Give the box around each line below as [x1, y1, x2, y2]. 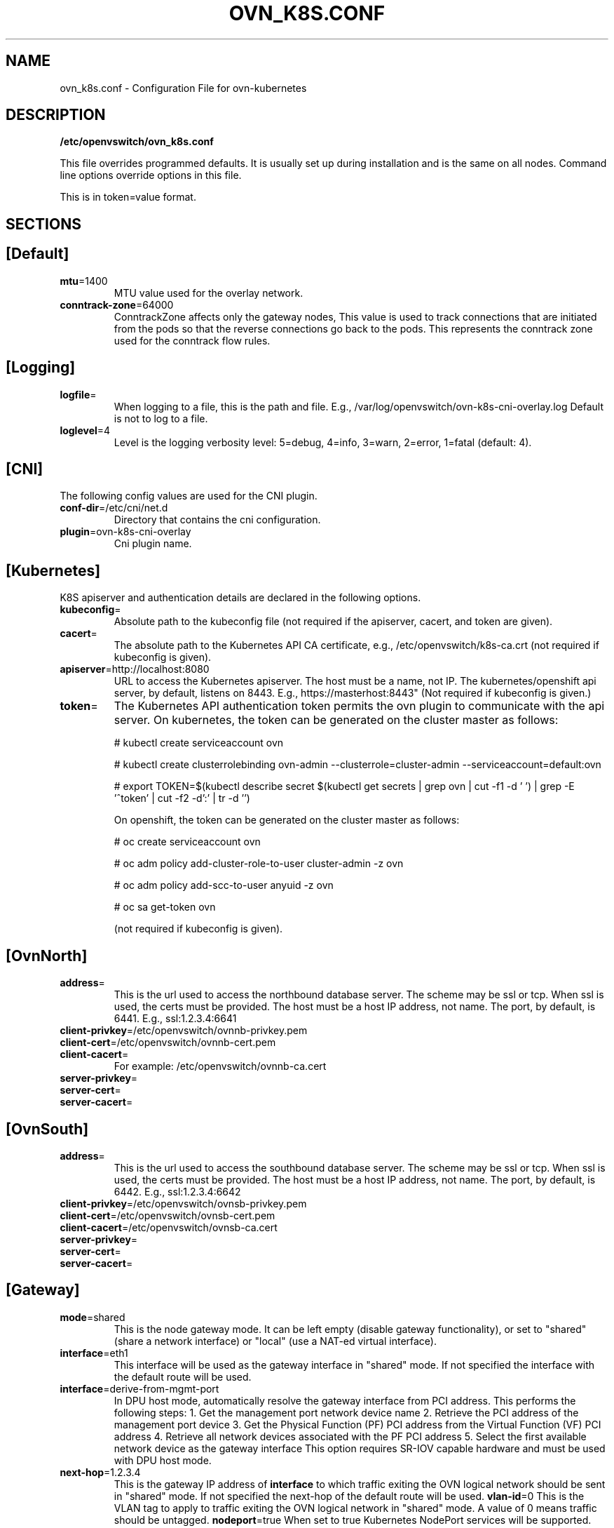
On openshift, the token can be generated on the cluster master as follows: [114, 814, 460, 826]
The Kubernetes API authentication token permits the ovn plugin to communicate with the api [114, 699, 605, 713]
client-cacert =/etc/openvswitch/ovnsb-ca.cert [60, 1221, 278, 1233]
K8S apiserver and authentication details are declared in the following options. [60, 591, 421, 604]
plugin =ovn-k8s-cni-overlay [60, 525, 191, 538]
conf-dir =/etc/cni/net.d [60, 502, 168, 514]
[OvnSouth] [6, 1120, 89, 1138]
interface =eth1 [60, 1346, 128, 1359]
